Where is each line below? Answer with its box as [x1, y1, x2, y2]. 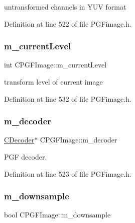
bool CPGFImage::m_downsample [4, 209, 111, 220]
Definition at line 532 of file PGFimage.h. [4, 93, 131, 104]
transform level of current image [4, 77, 103, 87]
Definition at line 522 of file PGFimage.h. [4, 18, 131, 29]
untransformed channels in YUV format [4, 2, 126, 12]
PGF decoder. [4, 152, 47, 162]
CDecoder [4, 134, 35, 145]
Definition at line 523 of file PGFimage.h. [4, 168, 131, 179]
